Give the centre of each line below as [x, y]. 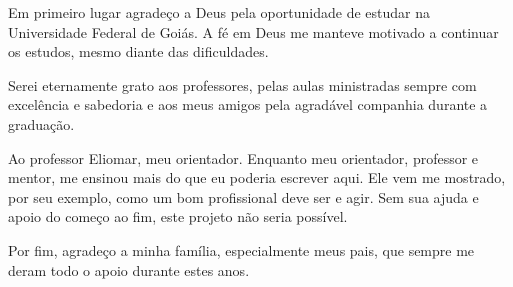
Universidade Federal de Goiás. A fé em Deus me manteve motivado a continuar [253, 31]
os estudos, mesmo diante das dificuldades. [138, 51]
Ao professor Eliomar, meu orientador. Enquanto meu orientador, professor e [243, 157]
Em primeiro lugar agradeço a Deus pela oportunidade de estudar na [219, 12]
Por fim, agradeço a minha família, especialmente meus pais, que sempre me [241, 249]
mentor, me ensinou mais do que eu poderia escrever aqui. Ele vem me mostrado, [257, 177]
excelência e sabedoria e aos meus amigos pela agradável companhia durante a [248, 104]
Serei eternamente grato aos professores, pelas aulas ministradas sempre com [242, 84]
